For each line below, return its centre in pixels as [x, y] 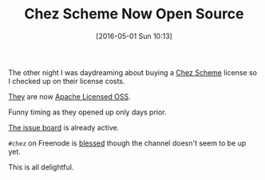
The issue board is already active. [64, 127]
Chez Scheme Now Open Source [134, 14]
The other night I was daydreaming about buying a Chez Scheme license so [133, 72]
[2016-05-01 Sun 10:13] [134, 36]
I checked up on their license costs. [67, 81]
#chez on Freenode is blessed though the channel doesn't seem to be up [127, 143]
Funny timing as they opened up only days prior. [87, 112]
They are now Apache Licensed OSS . [69, 96]
